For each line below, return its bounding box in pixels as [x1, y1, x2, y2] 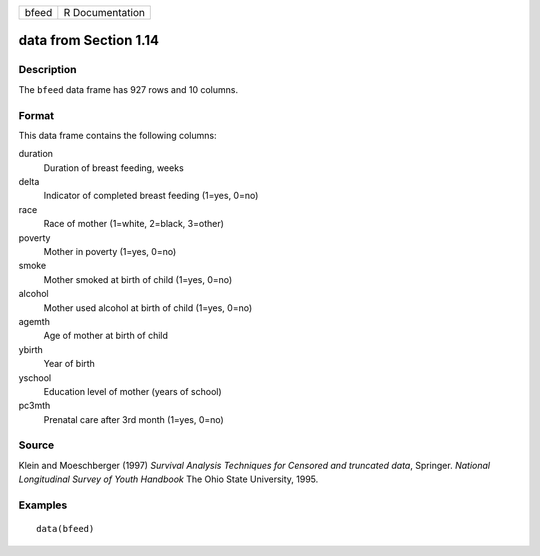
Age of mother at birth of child [43, 330, 169, 342]
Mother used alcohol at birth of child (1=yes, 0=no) [43, 301, 253, 314]
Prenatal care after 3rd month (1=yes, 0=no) [43, 413, 224, 425]
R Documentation [63, 6, 145, 19]
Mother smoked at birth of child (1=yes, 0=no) [43, 273, 233, 285]
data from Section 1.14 [18, 32, 160, 49]
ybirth [18, 343, 44, 355]
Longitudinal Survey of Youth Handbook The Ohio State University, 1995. [18, 473, 319, 485]
